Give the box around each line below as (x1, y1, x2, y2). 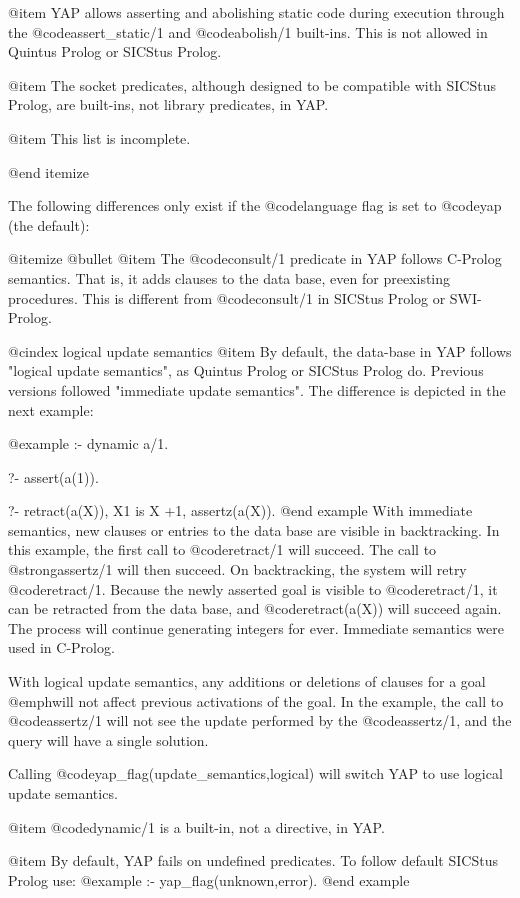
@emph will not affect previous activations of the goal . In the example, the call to (8, 690, 504, 711)
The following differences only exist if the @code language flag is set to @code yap (8, 195, 502, 216)
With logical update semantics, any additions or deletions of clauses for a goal (8, 671, 486, 692)
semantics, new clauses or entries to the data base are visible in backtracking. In (8, 519, 500, 540)
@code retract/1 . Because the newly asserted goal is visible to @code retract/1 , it (8, 578, 498, 599)
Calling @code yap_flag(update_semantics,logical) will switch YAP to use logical (8, 763, 503, 784)
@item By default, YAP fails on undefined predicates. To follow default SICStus (8, 850, 498, 871)
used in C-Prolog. (8, 637, 115, 658)
